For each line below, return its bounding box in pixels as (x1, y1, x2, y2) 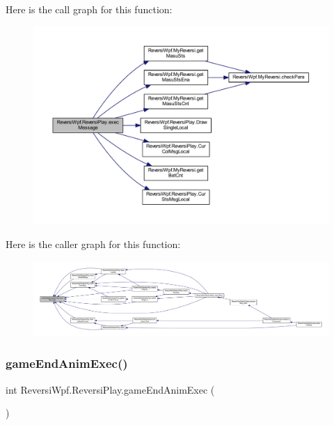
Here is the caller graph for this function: (6, 237, 181, 252)
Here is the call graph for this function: (6, 2, 173, 16)
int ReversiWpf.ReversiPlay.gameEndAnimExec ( (6, 382, 215, 396)
